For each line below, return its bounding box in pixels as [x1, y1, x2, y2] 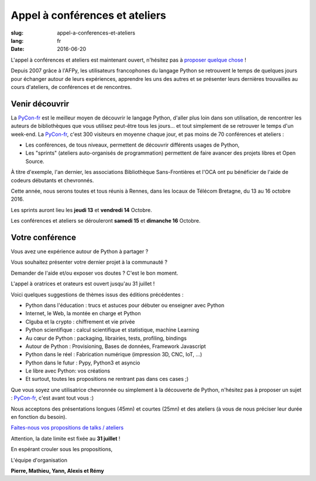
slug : [11, 29, 23, 36]
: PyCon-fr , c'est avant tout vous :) [11, 394, 94, 401]
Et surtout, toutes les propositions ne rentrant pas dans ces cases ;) [25, 376, 189, 383]
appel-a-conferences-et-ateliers [57, 29, 136, 36]
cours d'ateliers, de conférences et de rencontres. [11, 83, 132, 90]
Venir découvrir [11, 98, 70, 108]
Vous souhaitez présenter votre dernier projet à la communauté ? [11, 258, 168, 266]
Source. [25, 158, 44, 165]
